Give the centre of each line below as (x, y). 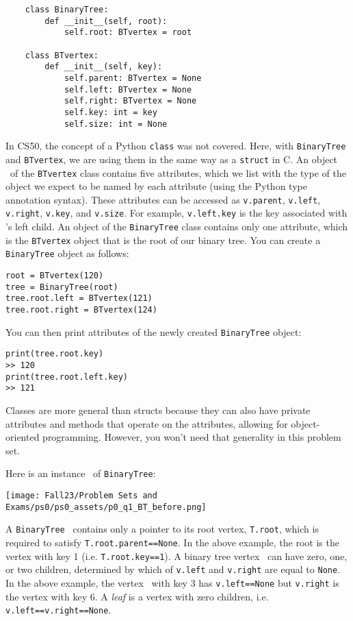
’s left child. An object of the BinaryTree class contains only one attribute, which (177, 227)
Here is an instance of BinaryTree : (81, 473)
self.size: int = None (116, 124)
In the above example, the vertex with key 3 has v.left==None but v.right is (172, 582)
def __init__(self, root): (106, 21)
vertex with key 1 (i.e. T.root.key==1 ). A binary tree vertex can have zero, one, (176, 556)
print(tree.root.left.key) (67, 377)
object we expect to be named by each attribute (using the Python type (156, 186)
